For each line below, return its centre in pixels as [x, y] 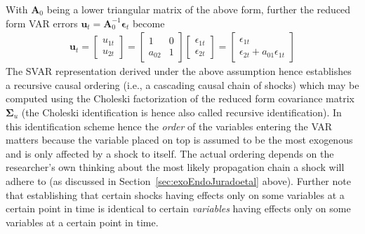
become [148, 23]
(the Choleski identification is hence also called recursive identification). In [181, 112]
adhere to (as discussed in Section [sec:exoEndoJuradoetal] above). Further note [178, 180]
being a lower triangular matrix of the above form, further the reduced [199, 9]
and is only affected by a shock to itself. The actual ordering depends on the [170, 153]
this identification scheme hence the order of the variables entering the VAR [169, 126]
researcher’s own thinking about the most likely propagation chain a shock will [175, 167]
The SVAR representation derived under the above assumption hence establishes [179, 71]
